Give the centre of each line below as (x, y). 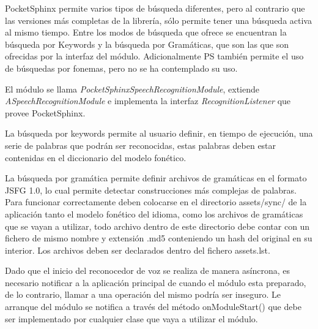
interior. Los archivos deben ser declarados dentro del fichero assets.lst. (138, 250)
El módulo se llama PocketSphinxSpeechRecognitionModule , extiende (132, 89)
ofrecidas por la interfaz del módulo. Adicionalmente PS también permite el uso (154, 56)
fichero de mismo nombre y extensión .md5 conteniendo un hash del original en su (159, 238)
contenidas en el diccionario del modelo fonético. (96, 157)
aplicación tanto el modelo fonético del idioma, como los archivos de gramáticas (154, 214)
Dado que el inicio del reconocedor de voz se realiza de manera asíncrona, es (148, 270)
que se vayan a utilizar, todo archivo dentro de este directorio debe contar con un (157, 226)
